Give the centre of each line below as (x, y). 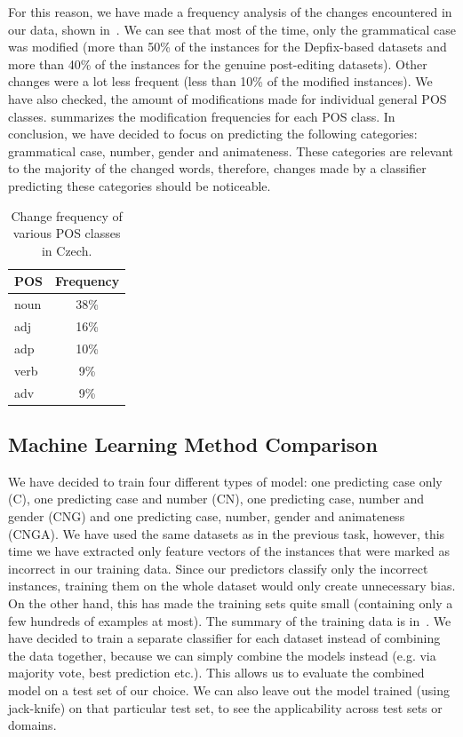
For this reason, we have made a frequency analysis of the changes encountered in (230, 12)
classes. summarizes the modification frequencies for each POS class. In (202, 116)
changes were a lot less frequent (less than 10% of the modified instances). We (220, 81)
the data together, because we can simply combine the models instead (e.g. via (222, 655)
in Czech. (67, 250)
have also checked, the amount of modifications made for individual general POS (228, 98)
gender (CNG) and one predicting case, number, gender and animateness (207, 516)
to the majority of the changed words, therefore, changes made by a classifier (217, 168)
